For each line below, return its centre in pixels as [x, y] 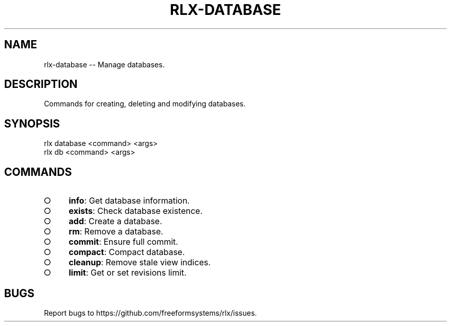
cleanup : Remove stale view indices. [140, 262]
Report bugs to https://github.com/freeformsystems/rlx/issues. [150, 313]
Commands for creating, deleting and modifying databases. [145, 104]
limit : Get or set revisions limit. [128, 273]
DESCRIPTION [41, 84]
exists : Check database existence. [136, 211]
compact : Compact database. [127, 252]
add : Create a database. [115, 221]
